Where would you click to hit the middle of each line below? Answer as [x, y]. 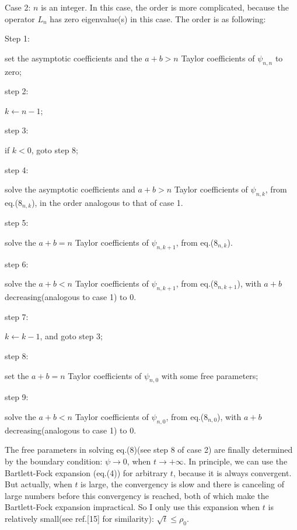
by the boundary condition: [54, 461]
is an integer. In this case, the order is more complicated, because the [165, 7]
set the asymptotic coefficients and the [74, 58]
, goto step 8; [55, 149]
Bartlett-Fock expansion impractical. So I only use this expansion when [132, 507]
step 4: [17, 169]
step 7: [17, 316]
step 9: [17, 397]
